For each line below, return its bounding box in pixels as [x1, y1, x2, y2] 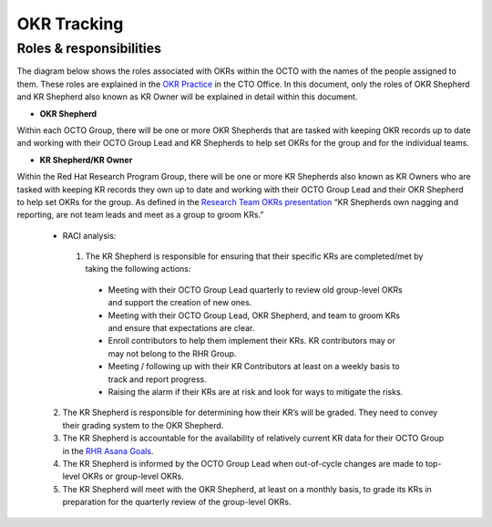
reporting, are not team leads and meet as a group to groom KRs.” [16, 210, 264, 221]
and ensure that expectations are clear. [108, 323, 255, 334]
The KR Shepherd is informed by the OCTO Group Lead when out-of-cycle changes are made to [62, 458, 424, 469]
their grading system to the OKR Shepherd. [62, 419, 224, 430]
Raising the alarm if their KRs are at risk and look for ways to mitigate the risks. [108, 386, 404, 397]
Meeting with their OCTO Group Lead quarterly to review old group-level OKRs [108, 284, 403, 295]
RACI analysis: [62, 230, 117, 241]
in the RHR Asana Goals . [62, 445, 154, 456]
